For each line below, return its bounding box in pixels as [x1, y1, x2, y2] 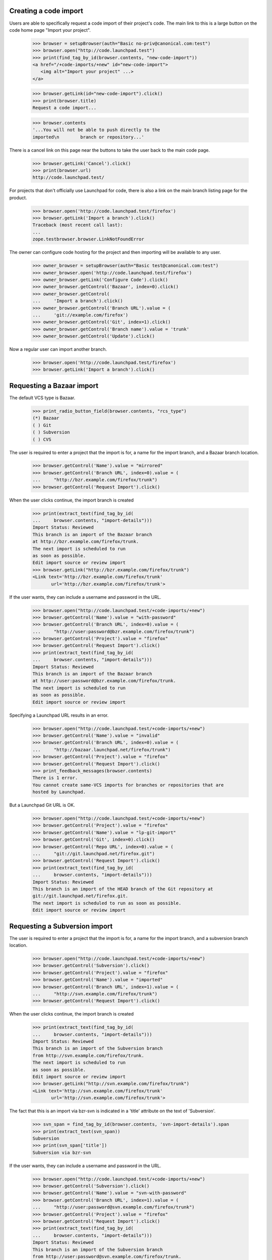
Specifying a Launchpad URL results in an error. [9, 712, 109, 718]
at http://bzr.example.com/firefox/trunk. [32, 539, 139, 544]
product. [9, 195, 27, 201]
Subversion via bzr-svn [32, 1150, 92, 1155]
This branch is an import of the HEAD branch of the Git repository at [32, 886, 214, 892]
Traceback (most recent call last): [32, 222, 123, 228]
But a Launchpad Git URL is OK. [9, 802, 75, 808]
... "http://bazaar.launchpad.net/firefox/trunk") [32, 746, 171, 752]
